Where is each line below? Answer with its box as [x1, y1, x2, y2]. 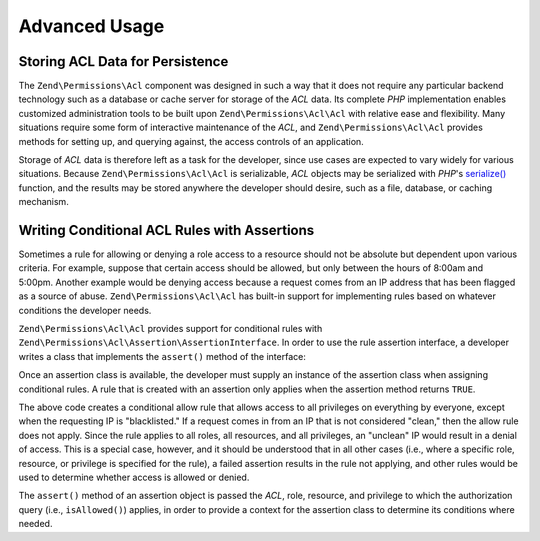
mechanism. [18, 196, 69, 208]
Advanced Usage [18, 15, 165, 37]
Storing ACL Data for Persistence [18, 53, 229, 70]
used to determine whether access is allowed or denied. [18, 471, 250, 483]
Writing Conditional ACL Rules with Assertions [18, 222, 315, 239]
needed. [18, 518, 53, 530]
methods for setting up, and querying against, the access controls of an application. [18, 135, 364, 147]
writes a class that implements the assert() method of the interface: [18, 350, 307, 362]
